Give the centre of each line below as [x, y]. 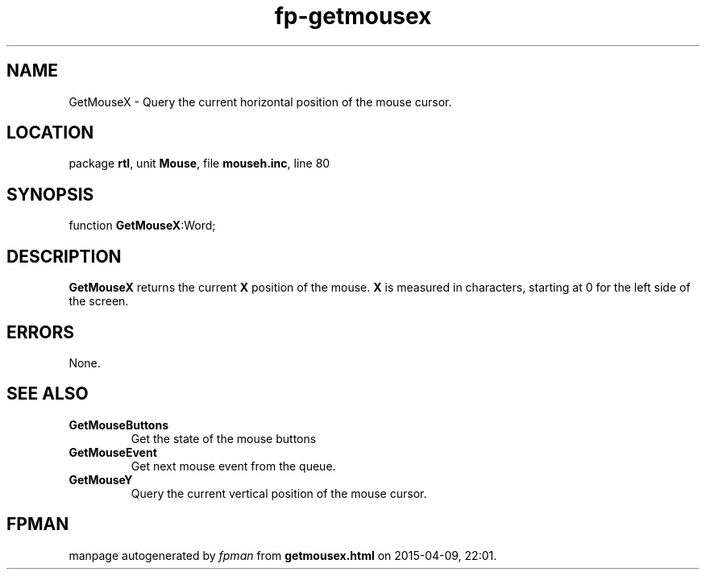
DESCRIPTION [64, 256]
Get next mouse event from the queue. [233, 466]
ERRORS [41, 332]
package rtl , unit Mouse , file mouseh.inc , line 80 [199, 164]
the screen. [99, 301]
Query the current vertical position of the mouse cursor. [279, 493]
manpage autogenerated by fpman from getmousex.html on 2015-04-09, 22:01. [283, 555]
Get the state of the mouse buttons [224, 438]
